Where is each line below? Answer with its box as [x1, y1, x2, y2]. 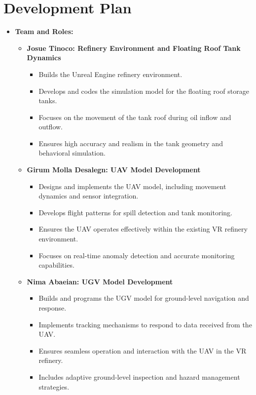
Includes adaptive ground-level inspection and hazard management [38, 371, 240, 382]
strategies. [38, 381, 70, 392]
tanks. [38, 95, 57, 106]
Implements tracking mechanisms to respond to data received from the [38, 319, 252, 329]
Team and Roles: [15, 26, 73, 37]
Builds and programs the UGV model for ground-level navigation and [38, 293, 249, 303]
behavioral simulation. [38, 148, 106, 158]
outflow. [38, 121, 63, 132]
